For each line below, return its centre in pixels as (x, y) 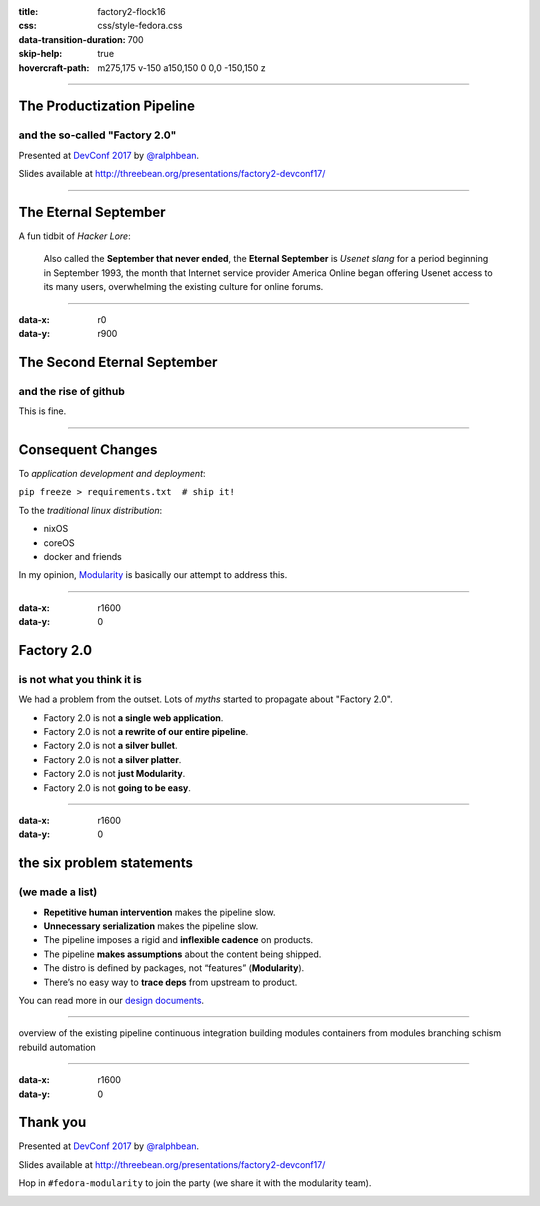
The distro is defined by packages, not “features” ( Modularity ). (174, 968)
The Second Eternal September (118, 361)
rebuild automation (57, 1047)
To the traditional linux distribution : (90, 510)
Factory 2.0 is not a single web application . (133, 717)
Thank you (52, 1122)
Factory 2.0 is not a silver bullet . (110, 746)
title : (28, 11)
